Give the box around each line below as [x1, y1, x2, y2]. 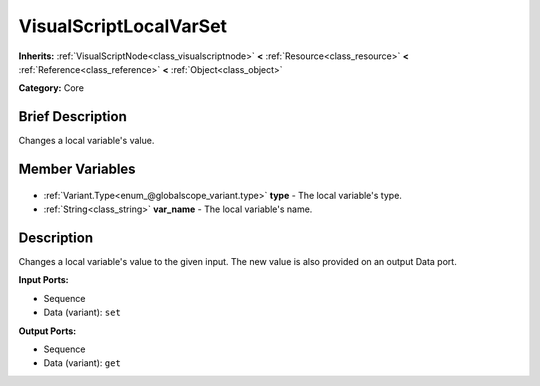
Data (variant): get [43, 357, 122, 369]
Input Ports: [18, 274, 69, 286]
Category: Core [18, 82, 85, 94]
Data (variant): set [43, 306, 122, 319]
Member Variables [18, 161, 136, 178]
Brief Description [18, 108, 127, 125]
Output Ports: [18, 325, 77, 337]
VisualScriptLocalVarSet [18, 15, 228, 37]
